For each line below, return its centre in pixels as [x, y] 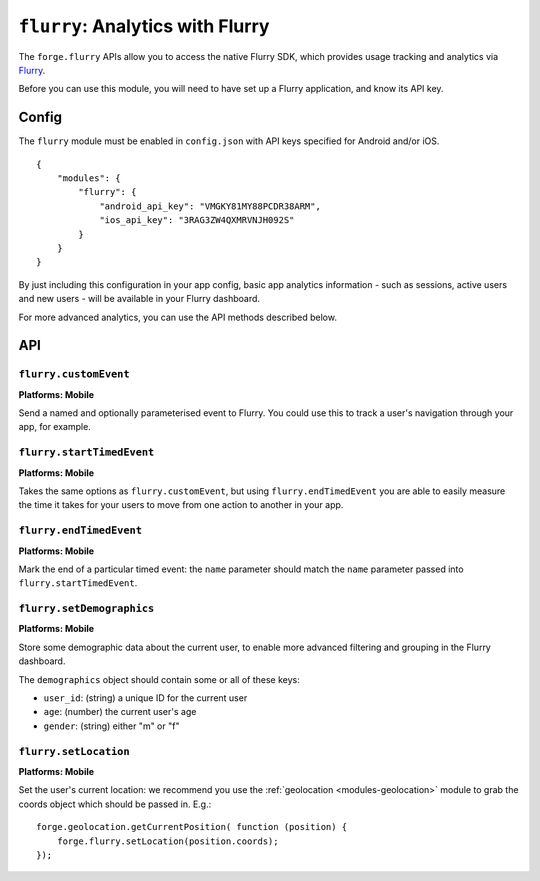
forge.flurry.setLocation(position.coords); [167, 841]
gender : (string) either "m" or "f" [111, 726]
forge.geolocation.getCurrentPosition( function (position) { [192, 827]
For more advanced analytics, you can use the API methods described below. [177, 317]
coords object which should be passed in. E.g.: [115, 804]
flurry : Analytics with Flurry [144, 26]
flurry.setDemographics [86, 608]
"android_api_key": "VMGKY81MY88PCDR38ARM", [210, 206]
